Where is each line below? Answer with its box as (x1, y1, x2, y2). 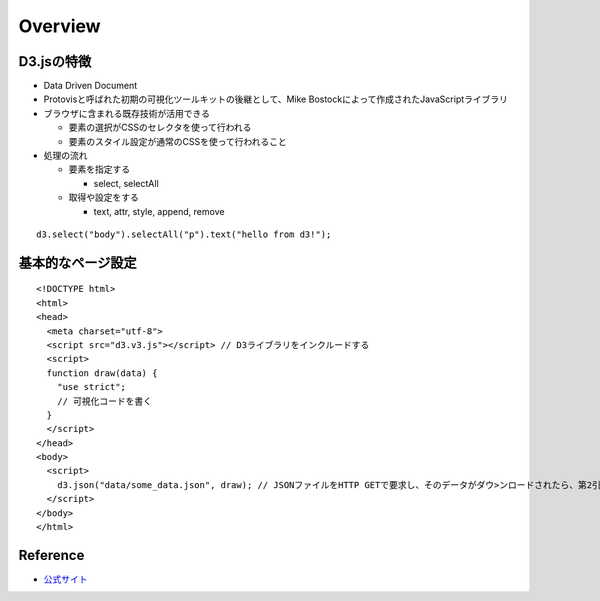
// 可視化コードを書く (56, 395, 153, 407)
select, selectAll (93, 177, 159, 189)
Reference (18, 546, 85, 564)
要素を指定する (68, 163, 130, 175)
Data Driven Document (43, 80, 138, 92)
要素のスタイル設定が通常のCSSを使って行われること (68, 135, 287, 147)
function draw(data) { (46, 367, 158, 379)
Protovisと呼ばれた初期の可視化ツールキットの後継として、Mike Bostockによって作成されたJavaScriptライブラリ (43, 93, 509, 105)
